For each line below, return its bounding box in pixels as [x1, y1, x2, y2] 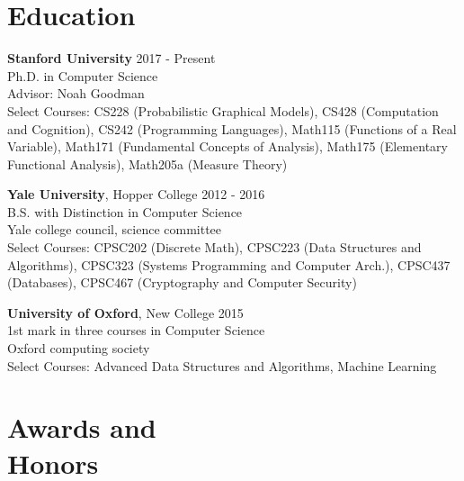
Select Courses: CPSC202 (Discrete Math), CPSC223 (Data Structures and [7, 238, 422, 257]
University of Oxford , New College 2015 [7, 303, 244, 322]
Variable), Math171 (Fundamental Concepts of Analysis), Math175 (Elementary [7, 137, 448, 156]
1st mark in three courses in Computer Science [7, 321, 265, 340]
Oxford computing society [7, 339, 150, 358]
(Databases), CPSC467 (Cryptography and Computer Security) [7, 273, 357, 292]
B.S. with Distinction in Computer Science [7, 202, 243, 221]
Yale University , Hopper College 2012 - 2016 [7, 185, 265, 204]
